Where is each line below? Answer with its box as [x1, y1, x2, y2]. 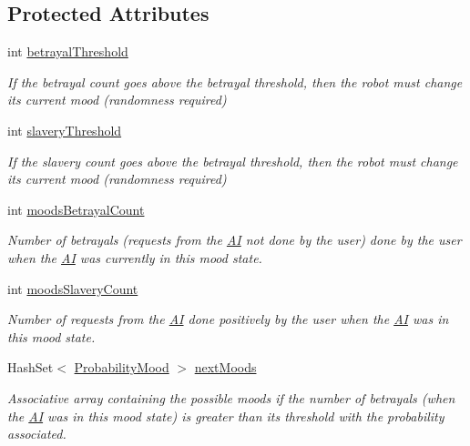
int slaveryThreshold [7, 120, 122, 139]
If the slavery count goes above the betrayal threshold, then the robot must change [7, 151, 458, 170]
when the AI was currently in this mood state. [7, 248, 262, 267]
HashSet [7, 358, 54, 377]
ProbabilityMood [74, 358, 169, 377]
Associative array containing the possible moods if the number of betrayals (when [7, 388, 455, 407]
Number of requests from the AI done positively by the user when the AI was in [7, 309, 449, 329]
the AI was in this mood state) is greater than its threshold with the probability [7, 406, 444, 425]
